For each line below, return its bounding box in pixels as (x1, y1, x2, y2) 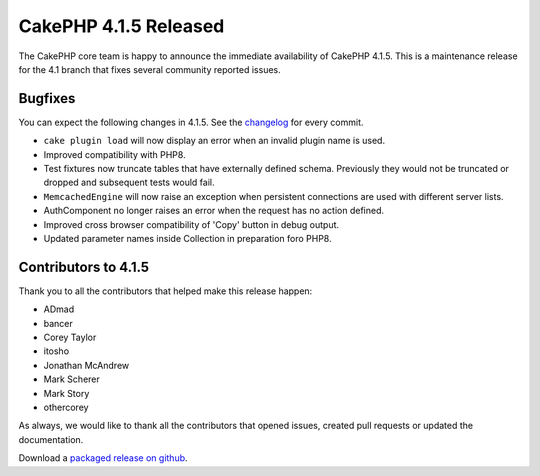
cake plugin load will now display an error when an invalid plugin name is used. (43, 135, 385, 147)
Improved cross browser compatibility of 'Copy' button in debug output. (43, 218, 340, 230)
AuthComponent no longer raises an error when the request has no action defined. (43, 205, 385, 217)
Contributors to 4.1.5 (18, 258, 150, 275)
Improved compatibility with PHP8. (43, 148, 186, 160)
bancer (43, 317, 74, 329)
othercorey (43, 401, 89, 413)
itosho (43, 345, 70, 357)
